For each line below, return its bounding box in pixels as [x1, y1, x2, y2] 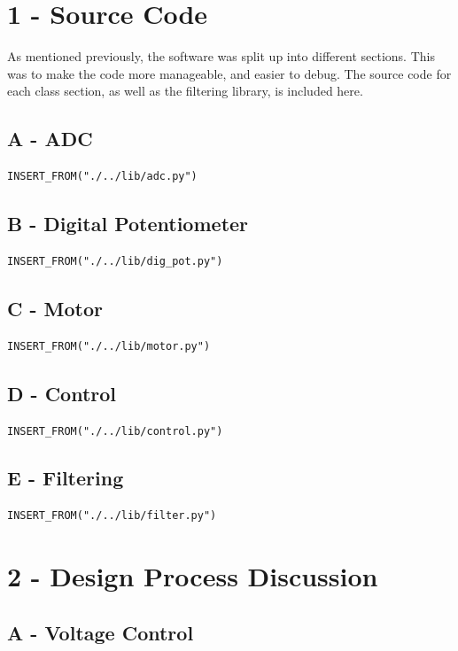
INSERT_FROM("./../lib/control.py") [7, 424, 223, 438]
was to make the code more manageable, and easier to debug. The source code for [7, 64, 452, 82]
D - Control [7, 379, 117, 407]
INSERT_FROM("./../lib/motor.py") [7, 339, 211, 353]
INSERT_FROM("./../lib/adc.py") [7, 170, 198, 183]
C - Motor [7, 294, 104, 322]
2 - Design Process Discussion [7, 558, 378, 594]
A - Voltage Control [7, 618, 194, 646]
